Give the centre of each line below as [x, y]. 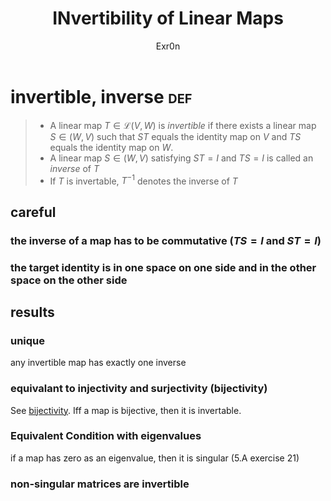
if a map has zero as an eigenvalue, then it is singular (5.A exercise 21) [155, 458]
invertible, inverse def [101, 96]
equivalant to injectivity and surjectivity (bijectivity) [139, 389]
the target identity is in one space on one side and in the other [163, 267]
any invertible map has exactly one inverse [98, 363]
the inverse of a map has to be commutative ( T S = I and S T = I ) [166, 240]
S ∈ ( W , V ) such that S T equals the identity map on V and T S [175, 136]
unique [28, 340]
